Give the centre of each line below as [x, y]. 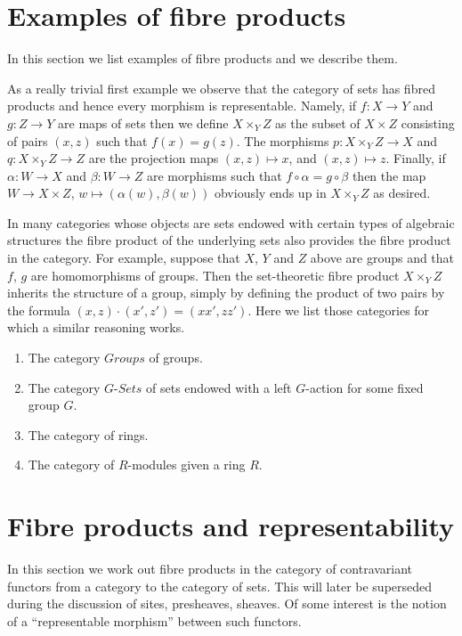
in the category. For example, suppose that [124, 258]
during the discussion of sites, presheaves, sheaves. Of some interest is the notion [227, 603]
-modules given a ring [186, 465]
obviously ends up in [270, 193]
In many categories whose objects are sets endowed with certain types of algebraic [231, 222]
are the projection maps [154, 158]
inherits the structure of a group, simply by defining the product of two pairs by [226, 293]
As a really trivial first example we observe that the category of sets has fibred [221, 88]
